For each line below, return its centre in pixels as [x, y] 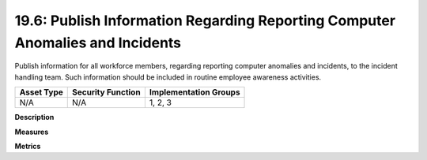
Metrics [28, 146]
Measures [32, 132]
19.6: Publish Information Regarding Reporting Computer [205, 20]
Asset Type [41, 92]
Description [34, 117]
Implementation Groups [195, 92]
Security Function [107, 92]
